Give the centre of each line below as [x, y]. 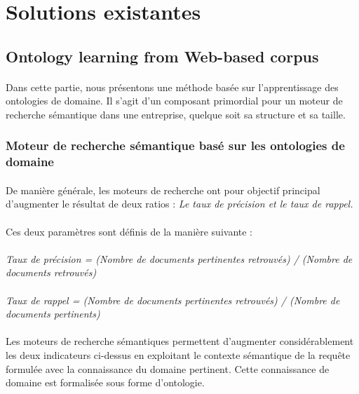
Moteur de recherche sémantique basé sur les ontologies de [175, 145]
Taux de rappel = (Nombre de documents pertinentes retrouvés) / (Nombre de [173, 300]
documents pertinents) [53, 314]
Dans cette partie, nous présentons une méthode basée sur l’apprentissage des [172, 87]
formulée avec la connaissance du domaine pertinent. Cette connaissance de [168, 368]
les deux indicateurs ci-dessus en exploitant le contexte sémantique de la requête [178, 355]
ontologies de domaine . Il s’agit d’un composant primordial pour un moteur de [174, 101]
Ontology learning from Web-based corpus [162, 56]
